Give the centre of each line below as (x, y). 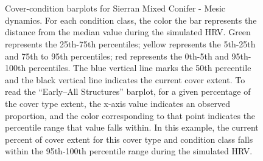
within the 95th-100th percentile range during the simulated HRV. (129, 151)
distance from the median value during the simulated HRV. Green (128, 32)
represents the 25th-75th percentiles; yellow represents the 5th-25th (130, 43)
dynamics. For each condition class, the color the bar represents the (131, 20)
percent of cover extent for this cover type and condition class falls (129, 139)
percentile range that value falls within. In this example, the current (132, 127)
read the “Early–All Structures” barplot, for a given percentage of (128, 91)
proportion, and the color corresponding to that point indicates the (130, 115)
